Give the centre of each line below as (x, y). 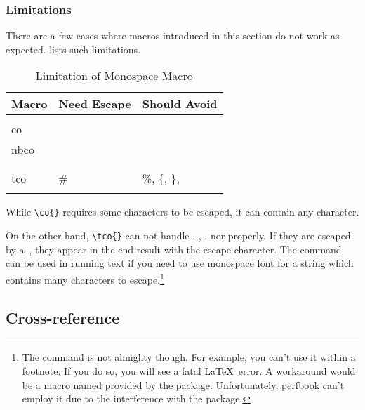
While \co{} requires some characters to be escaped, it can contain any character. (182, 212)
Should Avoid (180, 104)
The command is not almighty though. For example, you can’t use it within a (189, 357)
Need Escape (95, 104)
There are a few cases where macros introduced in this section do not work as (173, 35)
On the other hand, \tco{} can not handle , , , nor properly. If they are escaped (178, 236)
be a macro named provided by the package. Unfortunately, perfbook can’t (183, 384)
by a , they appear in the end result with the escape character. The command (174, 249)
